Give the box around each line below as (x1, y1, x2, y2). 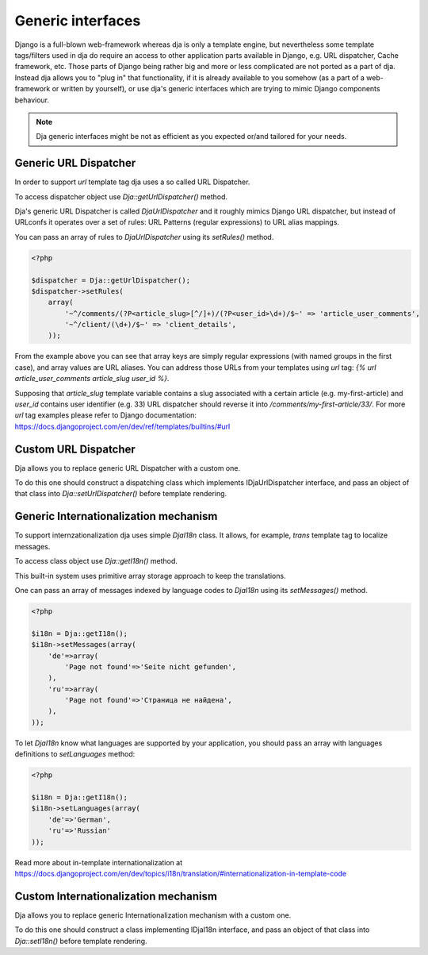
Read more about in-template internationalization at (14, 857, 183, 867)
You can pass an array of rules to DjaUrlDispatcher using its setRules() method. (14, 232, 274, 241)
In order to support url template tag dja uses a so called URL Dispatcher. (14, 177, 250, 187)
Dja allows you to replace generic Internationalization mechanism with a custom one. (14, 910, 292, 920)
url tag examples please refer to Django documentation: (14, 410, 197, 420)
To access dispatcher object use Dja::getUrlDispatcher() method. (14, 191, 228, 202)
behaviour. (14, 95, 50, 105)
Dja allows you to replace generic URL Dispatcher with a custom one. (14, 463, 241, 472)
